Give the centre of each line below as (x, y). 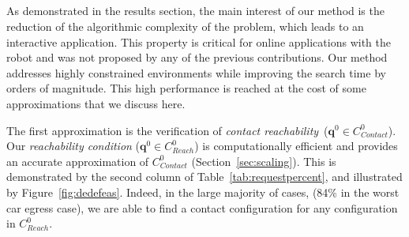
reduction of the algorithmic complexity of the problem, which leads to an (185, 26)
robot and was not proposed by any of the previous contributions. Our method (197, 57)
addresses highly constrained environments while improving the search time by (196, 72)
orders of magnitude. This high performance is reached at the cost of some (186, 88)
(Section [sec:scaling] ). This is (264, 161)
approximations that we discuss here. (96, 103)
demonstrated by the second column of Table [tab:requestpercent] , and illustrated (204, 177)
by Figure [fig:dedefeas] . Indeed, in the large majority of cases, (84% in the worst (203, 192)
